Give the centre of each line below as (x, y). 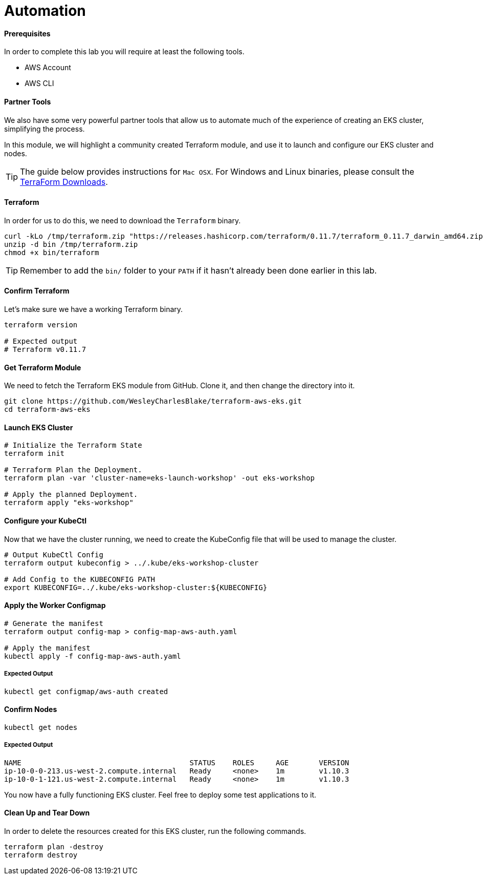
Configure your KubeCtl (45, 521)
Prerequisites (27, 33)
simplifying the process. (45, 129)
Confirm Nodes (31, 709)
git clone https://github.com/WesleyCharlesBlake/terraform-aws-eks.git (153, 401)
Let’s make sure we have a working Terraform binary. (94, 309)
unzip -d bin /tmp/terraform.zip (71, 244)
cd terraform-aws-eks (47, 410)
